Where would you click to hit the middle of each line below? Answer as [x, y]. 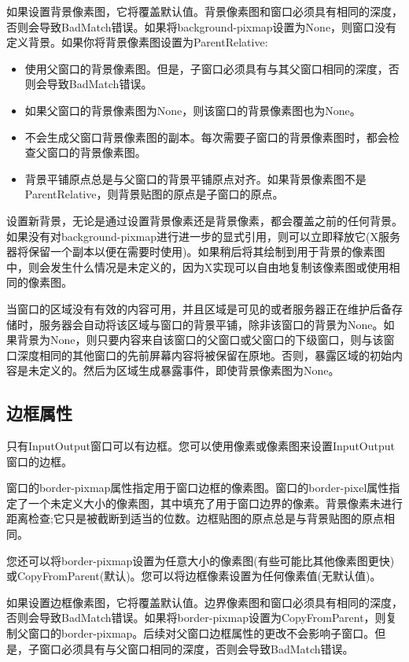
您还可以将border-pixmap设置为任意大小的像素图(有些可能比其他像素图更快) [201, 560]
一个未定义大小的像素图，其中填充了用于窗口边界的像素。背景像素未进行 [215, 503]
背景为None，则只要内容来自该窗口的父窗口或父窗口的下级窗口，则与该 [200, 340]
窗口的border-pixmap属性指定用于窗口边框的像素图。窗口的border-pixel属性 [198, 488]
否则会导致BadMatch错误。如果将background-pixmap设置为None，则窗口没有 [202, 26]
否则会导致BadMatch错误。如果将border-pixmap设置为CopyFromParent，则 [196, 618]
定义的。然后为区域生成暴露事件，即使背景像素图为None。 [189, 370]
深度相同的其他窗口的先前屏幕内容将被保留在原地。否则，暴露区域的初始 [204, 355]
